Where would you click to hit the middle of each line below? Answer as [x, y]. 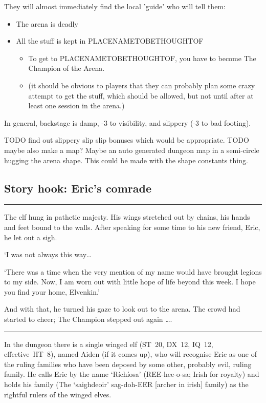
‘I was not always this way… [48, 254]
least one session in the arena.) [76, 105]
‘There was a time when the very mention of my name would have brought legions [133, 271]
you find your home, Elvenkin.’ [52, 291]
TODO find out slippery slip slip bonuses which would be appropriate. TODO [127, 140]
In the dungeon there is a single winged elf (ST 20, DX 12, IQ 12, [109, 344]
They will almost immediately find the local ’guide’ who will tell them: [115, 6]
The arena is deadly [47, 23]
